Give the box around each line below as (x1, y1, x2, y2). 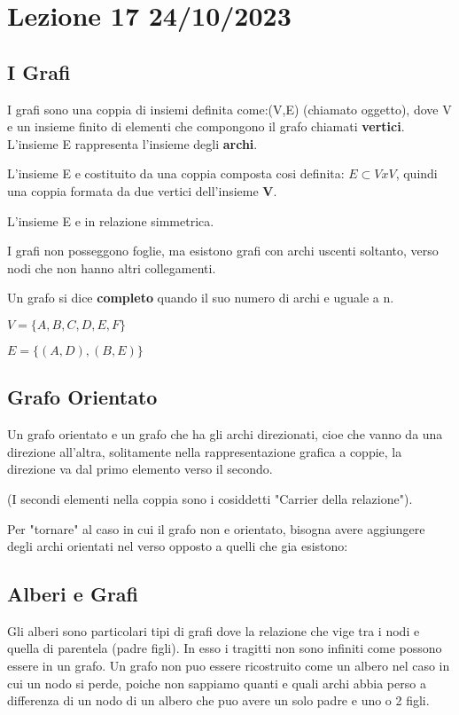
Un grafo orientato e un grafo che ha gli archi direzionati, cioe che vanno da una (7, 425, 443, 444)
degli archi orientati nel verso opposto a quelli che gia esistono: (7, 537, 348, 555)
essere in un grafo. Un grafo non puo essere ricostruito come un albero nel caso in (7, 656, 450, 675)
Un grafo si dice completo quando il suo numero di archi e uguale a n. (7, 288, 394, 307)
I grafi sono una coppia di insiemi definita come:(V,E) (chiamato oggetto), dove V (7, 99, 452, 118)
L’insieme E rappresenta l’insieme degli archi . (7, 134, 258, 153)
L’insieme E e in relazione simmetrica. (7, 211, 214, 230)
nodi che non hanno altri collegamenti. (7, 258, 216, 277)
